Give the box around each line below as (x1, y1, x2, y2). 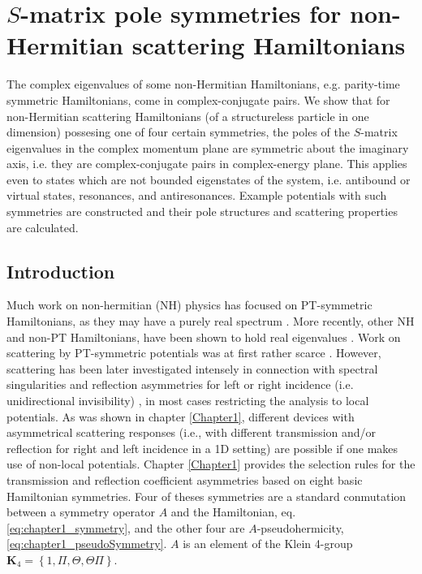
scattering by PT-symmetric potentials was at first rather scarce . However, (6, 344, 381, 361)
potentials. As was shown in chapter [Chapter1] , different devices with (6, 408, 355, 425)
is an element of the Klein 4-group (183, 535, 353, 552)
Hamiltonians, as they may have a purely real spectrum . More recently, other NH (6, 313, 415, 330)
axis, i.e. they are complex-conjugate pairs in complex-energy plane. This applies (6, 155, 407, 172)
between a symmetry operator (6, 503, 155, 520)
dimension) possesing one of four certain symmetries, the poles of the (6, 123, 350, 140)
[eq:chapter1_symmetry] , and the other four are (6, 519, 245, 536)
